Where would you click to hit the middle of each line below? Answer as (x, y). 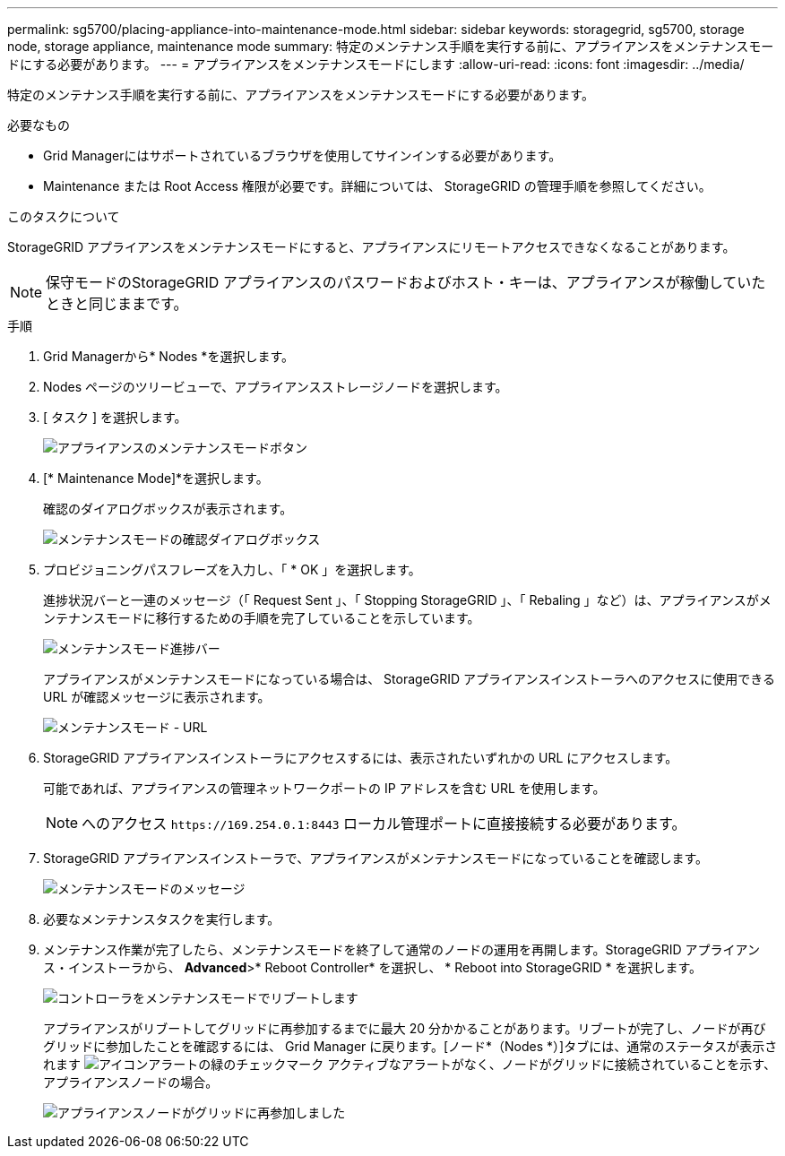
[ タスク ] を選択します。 (115, 417)
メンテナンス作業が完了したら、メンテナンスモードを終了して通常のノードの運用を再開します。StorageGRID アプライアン (402, 949)
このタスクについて (64, 216)
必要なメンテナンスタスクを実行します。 (162, 919)
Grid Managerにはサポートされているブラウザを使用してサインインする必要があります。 (302, 155)
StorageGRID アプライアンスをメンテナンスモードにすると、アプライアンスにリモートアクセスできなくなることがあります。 (371, 247)
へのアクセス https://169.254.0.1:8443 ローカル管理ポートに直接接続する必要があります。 (384, 824)
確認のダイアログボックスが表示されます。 (168, 509)
